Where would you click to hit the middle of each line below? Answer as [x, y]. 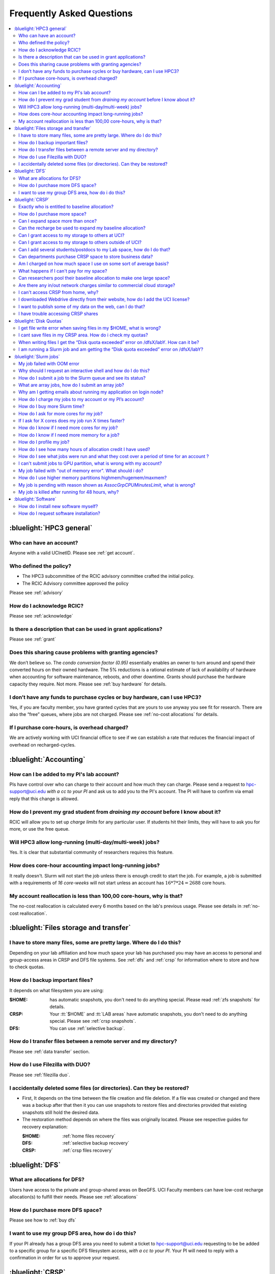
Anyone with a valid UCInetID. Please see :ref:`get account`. [72, 553]
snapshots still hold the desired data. [61, 1112]
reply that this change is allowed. [44, 799]
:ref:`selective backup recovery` [96, 1143]
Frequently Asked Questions [71, 13]
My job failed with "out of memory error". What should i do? [81, 470]
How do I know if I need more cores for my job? [68, 428]
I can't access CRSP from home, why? [59, 292]
